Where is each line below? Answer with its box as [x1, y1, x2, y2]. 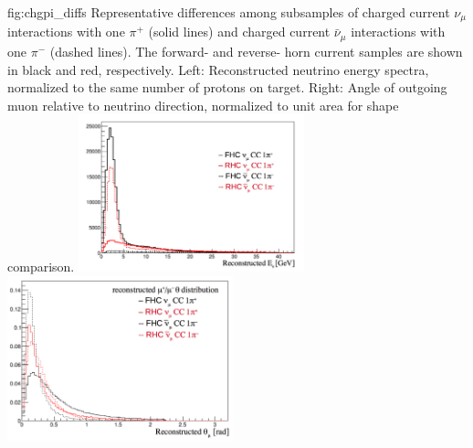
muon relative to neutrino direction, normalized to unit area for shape [7, 95, 399, 114]
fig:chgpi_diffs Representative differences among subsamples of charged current [7, 3, 450, 21]
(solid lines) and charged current [148, 22, 331, 41]
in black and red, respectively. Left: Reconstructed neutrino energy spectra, [7, 59, 429, 79]
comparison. [7, 257, 75, 276]
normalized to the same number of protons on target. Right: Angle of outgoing [7, 78, 447, 97]
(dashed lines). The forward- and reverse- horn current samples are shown [49, 41, 463, 60]
